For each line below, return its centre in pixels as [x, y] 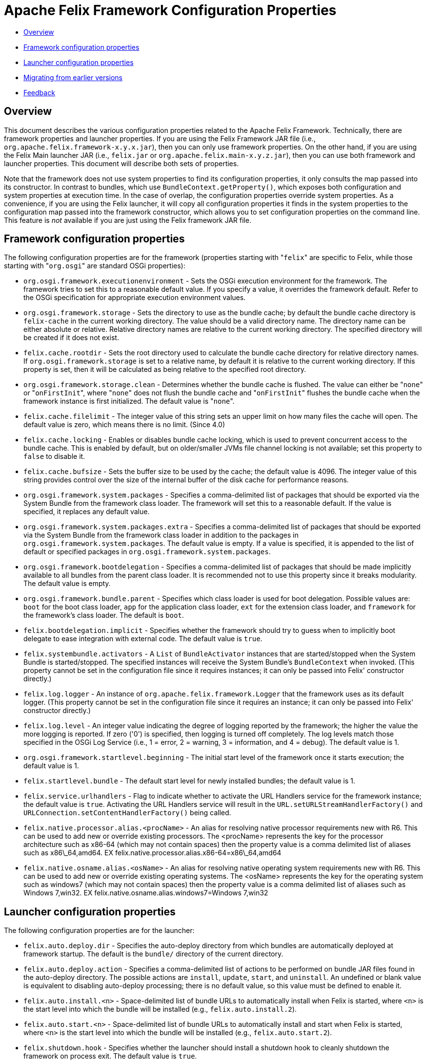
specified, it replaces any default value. [87, 512]
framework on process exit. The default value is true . [110, 1056]
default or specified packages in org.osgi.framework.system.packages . [147, 552]
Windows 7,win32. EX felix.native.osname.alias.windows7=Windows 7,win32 [146, 893]
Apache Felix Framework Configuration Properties [170, 10]
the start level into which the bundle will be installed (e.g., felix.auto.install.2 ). [160, 1009]
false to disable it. [54, 456]
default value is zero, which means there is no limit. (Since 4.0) [124, 425]
